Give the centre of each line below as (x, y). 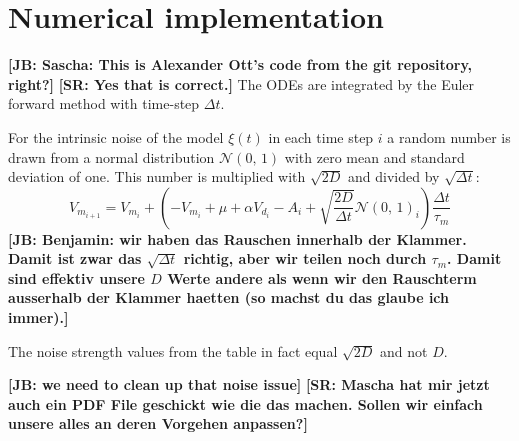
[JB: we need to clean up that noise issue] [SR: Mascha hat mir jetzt (249, 384)
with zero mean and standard (374, 156)
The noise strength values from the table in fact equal (173, 350)
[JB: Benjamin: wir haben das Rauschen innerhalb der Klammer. (237, 238)
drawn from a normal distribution (111, 156)
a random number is (449, 136)
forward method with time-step (104, 103)
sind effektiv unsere (76, 277)
